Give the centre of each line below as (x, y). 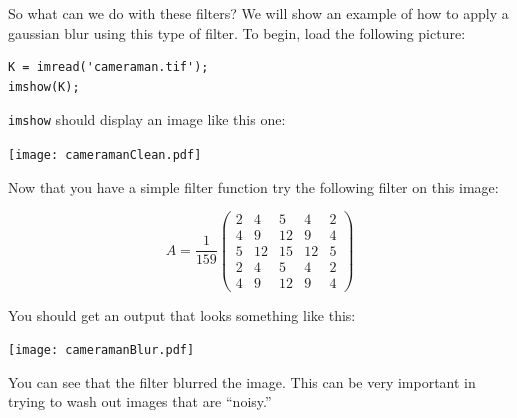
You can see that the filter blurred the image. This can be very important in (242, 381)
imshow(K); (44, 86)
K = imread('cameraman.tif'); (108, 67)
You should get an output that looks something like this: (182, 314)
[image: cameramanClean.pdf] (105, 155)
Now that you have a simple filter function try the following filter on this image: (253, 186)
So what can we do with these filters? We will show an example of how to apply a (258, 13)
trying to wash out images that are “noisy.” (140, 401)
